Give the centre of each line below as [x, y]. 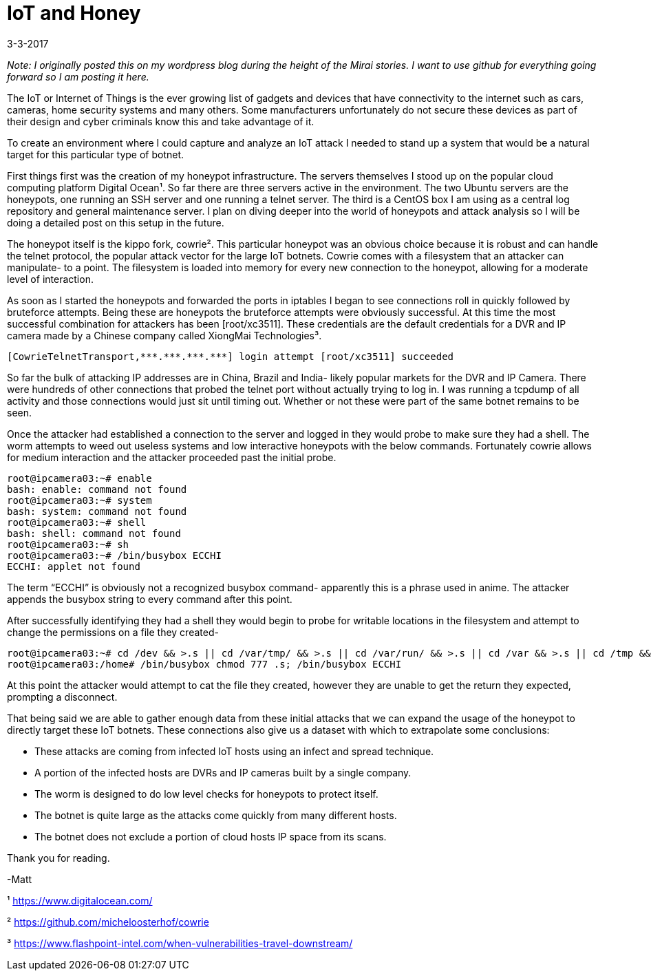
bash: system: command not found [97, 511]
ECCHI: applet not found [74, 566]
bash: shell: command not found [94, 533]
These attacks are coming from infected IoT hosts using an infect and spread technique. [234, 751]
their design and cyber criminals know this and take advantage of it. [161, 121]
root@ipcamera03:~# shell [77, 522]
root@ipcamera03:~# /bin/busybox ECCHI [114, 555]
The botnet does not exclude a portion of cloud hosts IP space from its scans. [211, 836]
